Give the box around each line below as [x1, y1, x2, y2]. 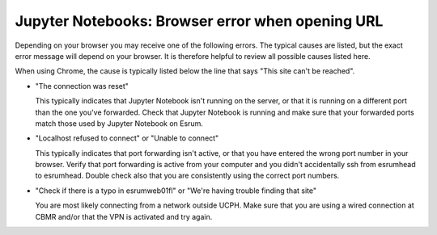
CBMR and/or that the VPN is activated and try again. [35, 212, 213, 221]
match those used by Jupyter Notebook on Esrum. [35, 118, 204, 128]
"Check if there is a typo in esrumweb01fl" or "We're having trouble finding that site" [35, 186, 317, 195]
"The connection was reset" [35, 81, 129, 90]
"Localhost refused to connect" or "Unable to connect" [35, 133, 219, 143]
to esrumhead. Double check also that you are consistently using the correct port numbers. [35, 170, 340, 181]
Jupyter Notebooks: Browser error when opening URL [15, 12, 384, 30]
